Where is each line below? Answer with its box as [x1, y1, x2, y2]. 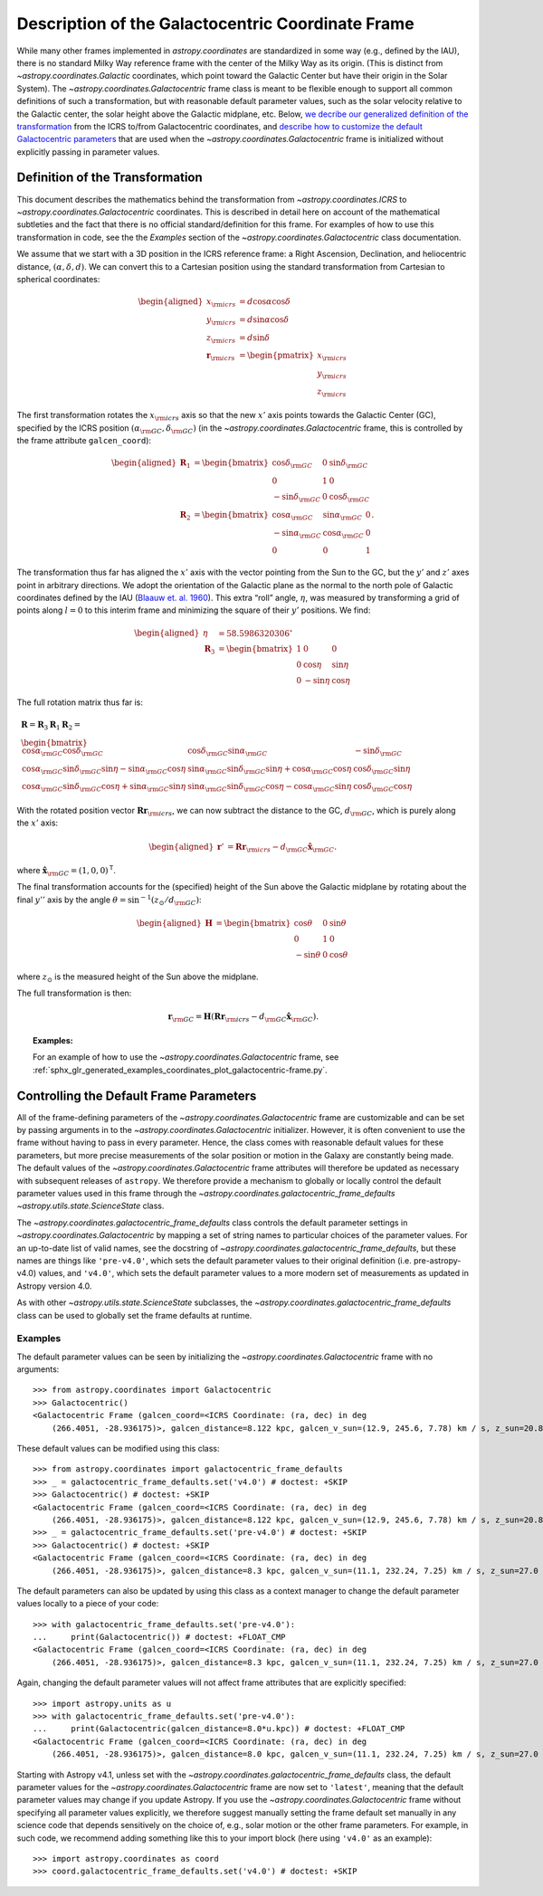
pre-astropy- [413, 1254, 462, 1266]
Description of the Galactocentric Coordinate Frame [16, 14, 415, 33]
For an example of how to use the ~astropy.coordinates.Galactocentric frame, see [33, 1052, 339, 1062]
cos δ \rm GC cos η [353, 781, 413, 794]
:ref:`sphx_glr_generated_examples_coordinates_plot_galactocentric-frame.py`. [33, 1064, 328, 1075]
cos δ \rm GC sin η [353, 763, 411, 776]
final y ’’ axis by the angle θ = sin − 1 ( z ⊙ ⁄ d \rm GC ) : [16, 893, 203, 907]
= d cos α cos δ [238, 297, 291, 307]
